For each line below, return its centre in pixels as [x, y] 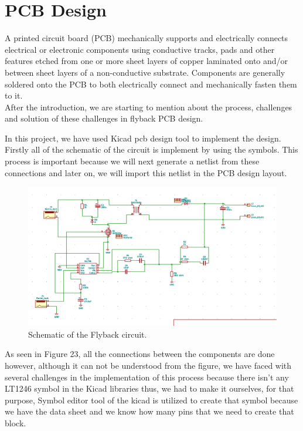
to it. [14, 95]
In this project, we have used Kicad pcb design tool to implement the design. [143, 138]
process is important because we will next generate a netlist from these [132, 161]
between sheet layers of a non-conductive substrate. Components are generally [145, 72]
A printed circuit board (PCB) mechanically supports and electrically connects [147, 38]
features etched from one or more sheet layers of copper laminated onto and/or [147, 61]
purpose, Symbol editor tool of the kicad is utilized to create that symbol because [151, 400]
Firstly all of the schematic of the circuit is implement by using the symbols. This [151, 149]
